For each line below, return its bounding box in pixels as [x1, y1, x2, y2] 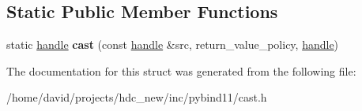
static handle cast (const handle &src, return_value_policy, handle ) [6, 36, 339, 53]
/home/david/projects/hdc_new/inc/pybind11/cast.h [6, 89, 267, 105]
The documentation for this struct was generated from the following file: [6, 62, 356, 79]
